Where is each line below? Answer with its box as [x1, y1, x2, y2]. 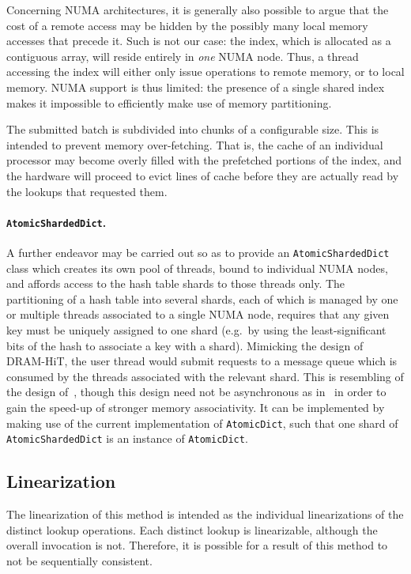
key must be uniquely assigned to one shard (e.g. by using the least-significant [6, 322, 386, 338]
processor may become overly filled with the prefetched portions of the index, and [6, 152, 402, 168]
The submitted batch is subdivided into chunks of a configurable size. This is [6, 121, 379, 138]
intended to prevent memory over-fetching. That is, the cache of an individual [6, 136, 383, 153]
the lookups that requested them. [6, 183, 168, 199]
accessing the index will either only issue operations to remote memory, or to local [6, 63, 405, 80]
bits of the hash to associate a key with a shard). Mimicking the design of [6, 337, 364, 353]
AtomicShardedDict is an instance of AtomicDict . [6, 430, 248, 447]
